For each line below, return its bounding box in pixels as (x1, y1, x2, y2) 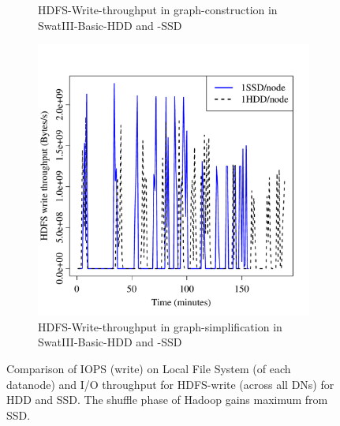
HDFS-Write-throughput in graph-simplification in (38, 318, 282, 334)
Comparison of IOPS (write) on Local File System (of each (6, 360, 291, 376)
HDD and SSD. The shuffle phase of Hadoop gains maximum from (6, 391, 328, 408)
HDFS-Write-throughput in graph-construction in (38, 2, 278, 17)
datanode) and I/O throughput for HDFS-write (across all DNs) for (6, 376, 334, 392)
